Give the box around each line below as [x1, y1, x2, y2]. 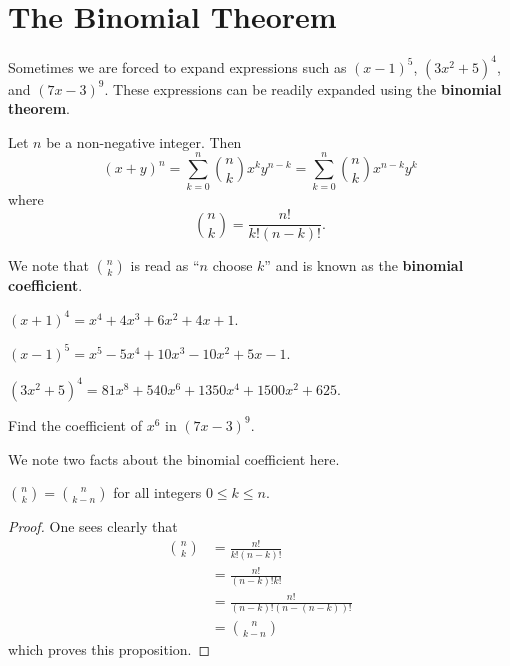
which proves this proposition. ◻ [8, 639, 211, 660]
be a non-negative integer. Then [46, 131, 242, 152]
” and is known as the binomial [264, 255, 464, 276]
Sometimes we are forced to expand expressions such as [8, 56, 347, 77]
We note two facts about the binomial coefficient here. [8, 448, 340, 469]
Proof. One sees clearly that [8, 516, 178, 537]
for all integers [113, 482, 202, 503]
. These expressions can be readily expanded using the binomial [104, 78, 502, 99]
